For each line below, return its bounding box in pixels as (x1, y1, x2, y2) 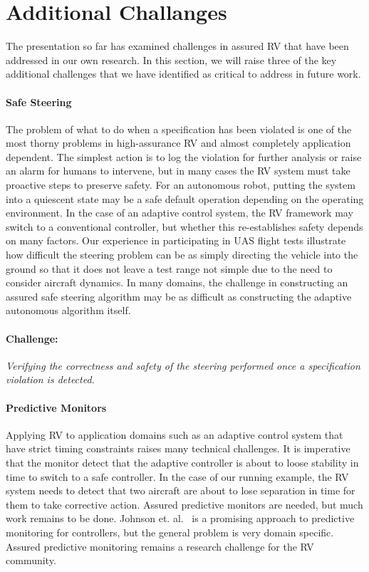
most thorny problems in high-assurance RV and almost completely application (6, 135, 351, 150)
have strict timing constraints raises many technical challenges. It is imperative (6, 441, 350, 456)
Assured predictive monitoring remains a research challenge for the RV (6, 539, 314, 553)
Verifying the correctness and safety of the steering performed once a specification (6, 358, 360, 373)
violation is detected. (6, 372, 95, 387)
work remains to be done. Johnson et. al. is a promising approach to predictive (6, 511, 355, 526)
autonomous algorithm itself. (6, 303, 131, 318)
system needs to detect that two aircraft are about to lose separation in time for (6, 483, 355, 498)
